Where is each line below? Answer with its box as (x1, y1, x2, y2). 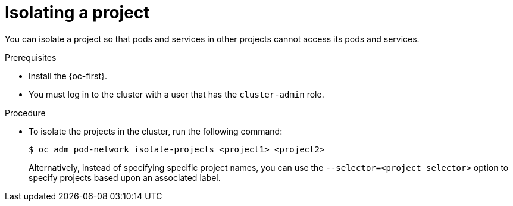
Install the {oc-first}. (29, 70, 108, 81)
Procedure (5, 107, 46, 118)
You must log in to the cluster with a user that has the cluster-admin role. (29, 89, 324, 99)
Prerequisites (5, 52, 57, 63)
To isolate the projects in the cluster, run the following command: (29, 126, 283, 136)
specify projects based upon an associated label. (29, 172, 221, 183)
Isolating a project (5, 2, 150, 23)
